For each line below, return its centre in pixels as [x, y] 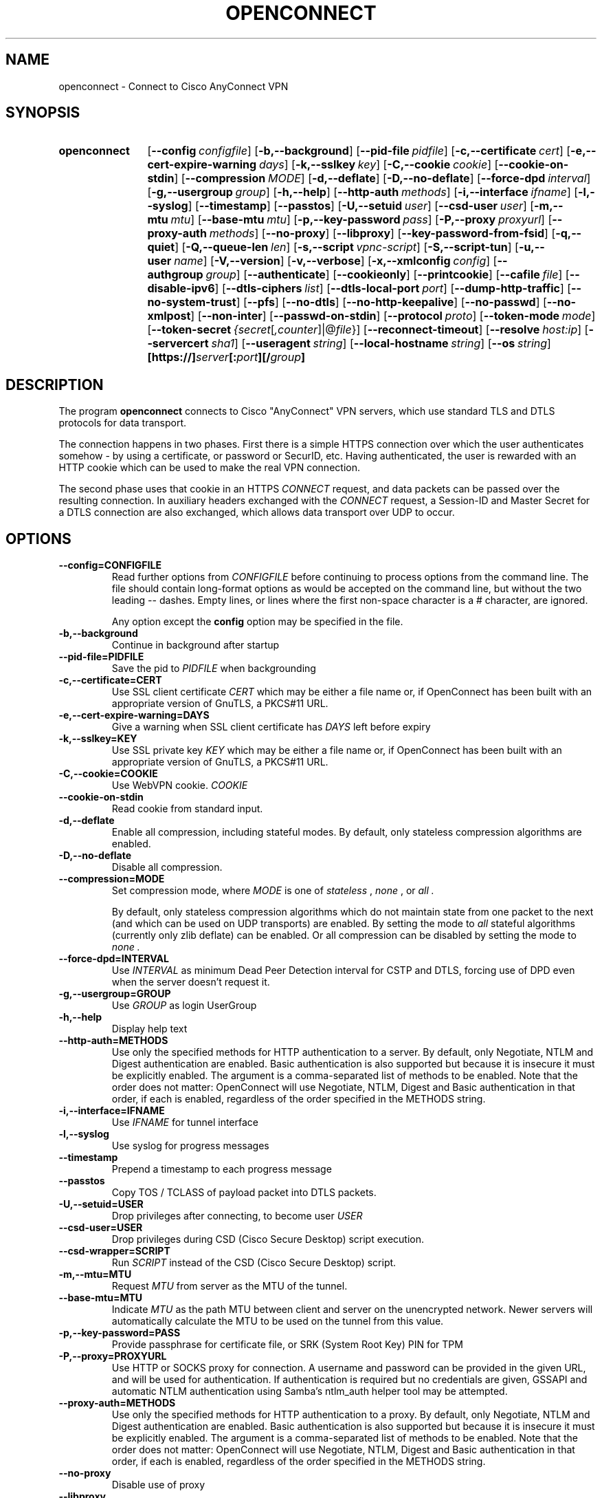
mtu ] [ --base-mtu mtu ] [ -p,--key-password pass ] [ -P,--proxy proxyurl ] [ [361, 220]
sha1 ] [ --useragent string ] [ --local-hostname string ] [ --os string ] [381, 344]
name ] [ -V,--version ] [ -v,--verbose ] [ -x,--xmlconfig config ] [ [336, 261]
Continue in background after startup [196, 645]
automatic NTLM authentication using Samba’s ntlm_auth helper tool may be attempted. [310, 1391]
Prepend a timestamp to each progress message [222, 1169]
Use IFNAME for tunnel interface [185, 1122]
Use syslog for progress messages [190, 1146]
